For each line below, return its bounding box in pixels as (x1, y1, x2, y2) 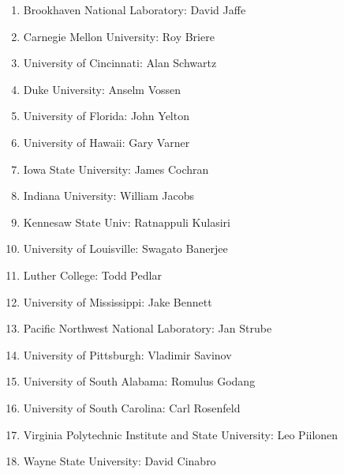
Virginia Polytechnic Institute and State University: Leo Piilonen (23, 426, 338, 442)
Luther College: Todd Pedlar (23, 266, 162, 283)
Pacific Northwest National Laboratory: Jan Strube (23, 320, 272, 337)
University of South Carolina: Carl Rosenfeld (23, 399, 241, 416)
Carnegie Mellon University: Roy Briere (23, 28, 215, 44)
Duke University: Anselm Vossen (23, 81, 181, 97)
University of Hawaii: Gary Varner (23, 134, 190, 150)
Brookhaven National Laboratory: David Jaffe (23, 2, 246, 17)
